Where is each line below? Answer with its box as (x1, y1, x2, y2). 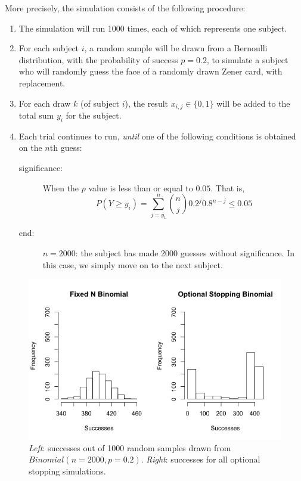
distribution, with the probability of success (18, 53, 178, 66)
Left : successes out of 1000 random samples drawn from (29, 441, 231, 454)
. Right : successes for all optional (141, 453, 260, 466)
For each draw (18, 97, 71, 109)
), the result (125, 97, 169, 109)
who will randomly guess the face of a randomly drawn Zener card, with (18, 65, 283, 77)
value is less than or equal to (88, 181, 193, 194)
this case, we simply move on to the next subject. (42, 258, 223, 271)
